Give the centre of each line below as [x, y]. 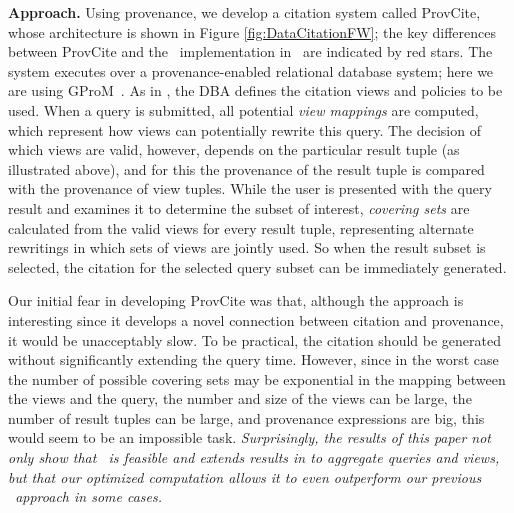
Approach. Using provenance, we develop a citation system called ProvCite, [244, 12]
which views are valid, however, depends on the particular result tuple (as [234, 149]
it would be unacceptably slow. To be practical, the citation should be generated [254, 339]
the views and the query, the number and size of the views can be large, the [240, 398]
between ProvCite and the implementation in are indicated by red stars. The [250, 51]
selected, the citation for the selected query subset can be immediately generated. [257, 266]
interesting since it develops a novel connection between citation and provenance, [256, 319]
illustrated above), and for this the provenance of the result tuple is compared [246, 168]
